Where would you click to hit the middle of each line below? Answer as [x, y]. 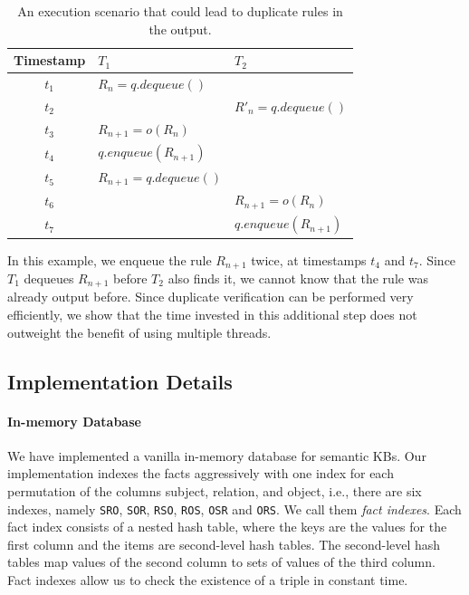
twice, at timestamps [309, 259]
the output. [180, 29]
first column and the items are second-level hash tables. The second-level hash [224, 544]
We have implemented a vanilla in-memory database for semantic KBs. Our [217, 455]
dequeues [49, 278]
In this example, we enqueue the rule [110, 259]
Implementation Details [120, 381]
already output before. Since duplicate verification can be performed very [211, 297]
